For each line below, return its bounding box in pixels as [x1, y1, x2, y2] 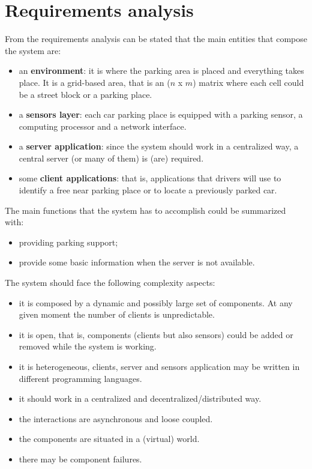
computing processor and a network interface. [19, 120, 187, 132]
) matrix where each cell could [193, 76, 304, 88]
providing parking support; [19, 235, 118, 248]
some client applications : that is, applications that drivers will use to [19, 172, 281, 184]
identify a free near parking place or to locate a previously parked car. [19, 184, 277, 196]
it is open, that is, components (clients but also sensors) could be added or [19, 328, 293, 340]
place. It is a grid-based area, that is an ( [19, 76, 170, 88]
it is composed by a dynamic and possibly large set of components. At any [19, 296, 293, 309]
